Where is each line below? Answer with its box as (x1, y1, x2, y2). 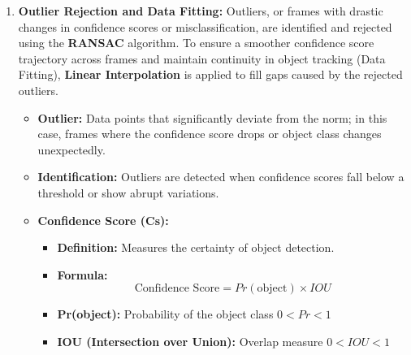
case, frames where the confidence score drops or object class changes (37, 125, 382, 142)
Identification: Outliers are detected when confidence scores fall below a (37, 168, 405, 185)
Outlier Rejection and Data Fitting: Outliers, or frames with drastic (18, 2, 383, 19)
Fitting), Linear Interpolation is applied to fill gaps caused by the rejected (18, 66, 403, 83)
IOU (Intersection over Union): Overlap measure (57, 332, 323, 349)
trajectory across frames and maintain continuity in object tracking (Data (18, 50, 386, 67)
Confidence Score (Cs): (37, 211, 169, 228)
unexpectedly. (37, 141, 106, 158)
